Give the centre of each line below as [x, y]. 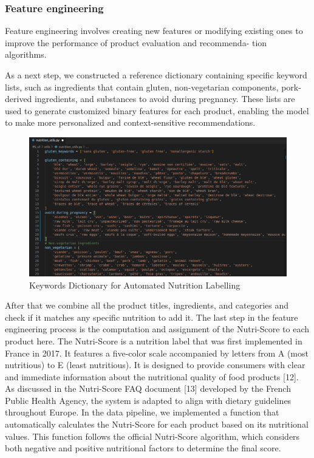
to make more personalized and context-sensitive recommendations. [130, 122]
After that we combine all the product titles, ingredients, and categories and [147, 305]
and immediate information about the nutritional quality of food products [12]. [152, 376]
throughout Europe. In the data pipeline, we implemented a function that [142, 412]
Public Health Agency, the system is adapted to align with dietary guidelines [148, 400]
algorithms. [26, 54]
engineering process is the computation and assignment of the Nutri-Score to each [157, 329]
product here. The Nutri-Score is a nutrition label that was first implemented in [154, 340]
